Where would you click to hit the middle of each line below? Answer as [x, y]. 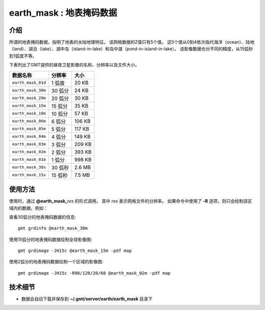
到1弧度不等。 [23, 56]
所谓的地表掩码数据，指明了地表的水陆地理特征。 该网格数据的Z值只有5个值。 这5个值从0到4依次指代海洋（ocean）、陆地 [132, 42]
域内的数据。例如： [28, 208]
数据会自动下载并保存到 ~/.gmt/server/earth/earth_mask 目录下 [87, 299]
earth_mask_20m [29, 98]
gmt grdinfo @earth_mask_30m [53, 228]
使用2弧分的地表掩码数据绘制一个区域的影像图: [56, 262]
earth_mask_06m [29, 121]
